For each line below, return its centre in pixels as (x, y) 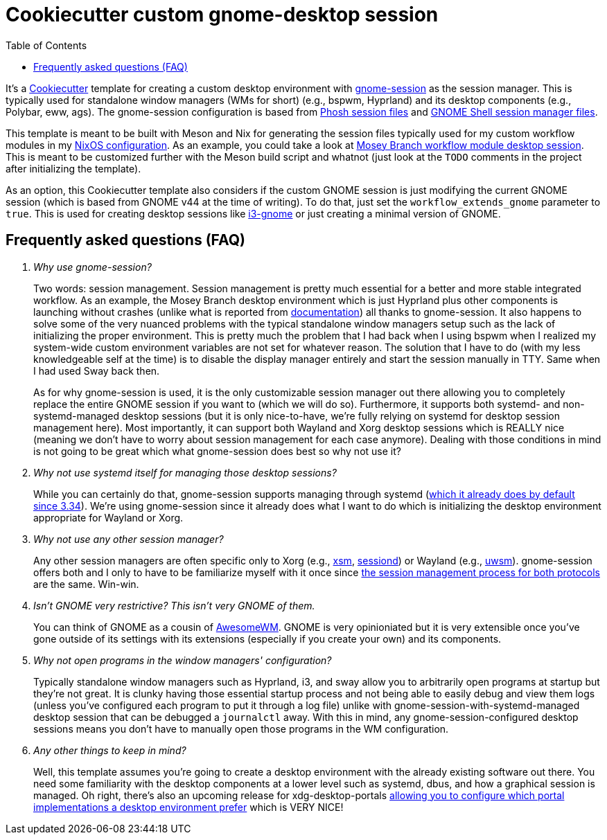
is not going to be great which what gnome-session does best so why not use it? (217, 451)
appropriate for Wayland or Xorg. (108, 517)
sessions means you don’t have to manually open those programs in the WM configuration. (241, 729)
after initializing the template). (73, 168)
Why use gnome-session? (93, 267)
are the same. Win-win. (86, 584)
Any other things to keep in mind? (110, 750)
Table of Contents (46, 45)
